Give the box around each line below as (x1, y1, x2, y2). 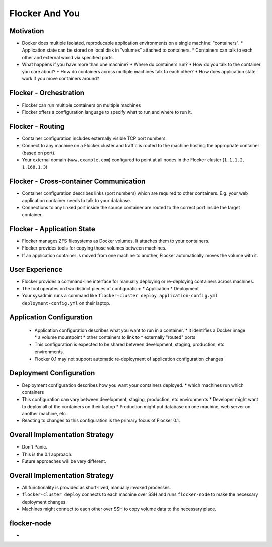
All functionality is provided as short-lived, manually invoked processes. (22, 485, 171, 491)
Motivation (9, 27, 44, 35)
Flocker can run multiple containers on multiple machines (22, 102, 141, 108)
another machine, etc (22, 411, 66, 417)
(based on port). (22, 150, 56, 156)
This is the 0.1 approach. (22, 451, 73, 457)
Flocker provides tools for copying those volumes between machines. (22, 245, 166, 251)
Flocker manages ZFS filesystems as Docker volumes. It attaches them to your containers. (22, 238, 210, 244)
